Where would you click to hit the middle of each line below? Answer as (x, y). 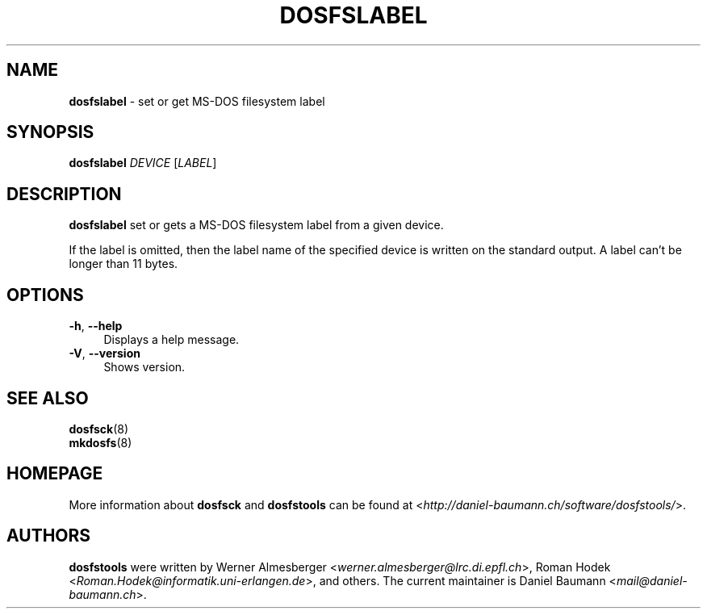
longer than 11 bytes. (123, 264)
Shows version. (144, 367)
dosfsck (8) (99, 429)
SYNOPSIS (50, 132)
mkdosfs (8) (100, 442)
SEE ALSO (48, 398)
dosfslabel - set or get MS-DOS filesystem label (197, 101)
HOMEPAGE (55, 474)
